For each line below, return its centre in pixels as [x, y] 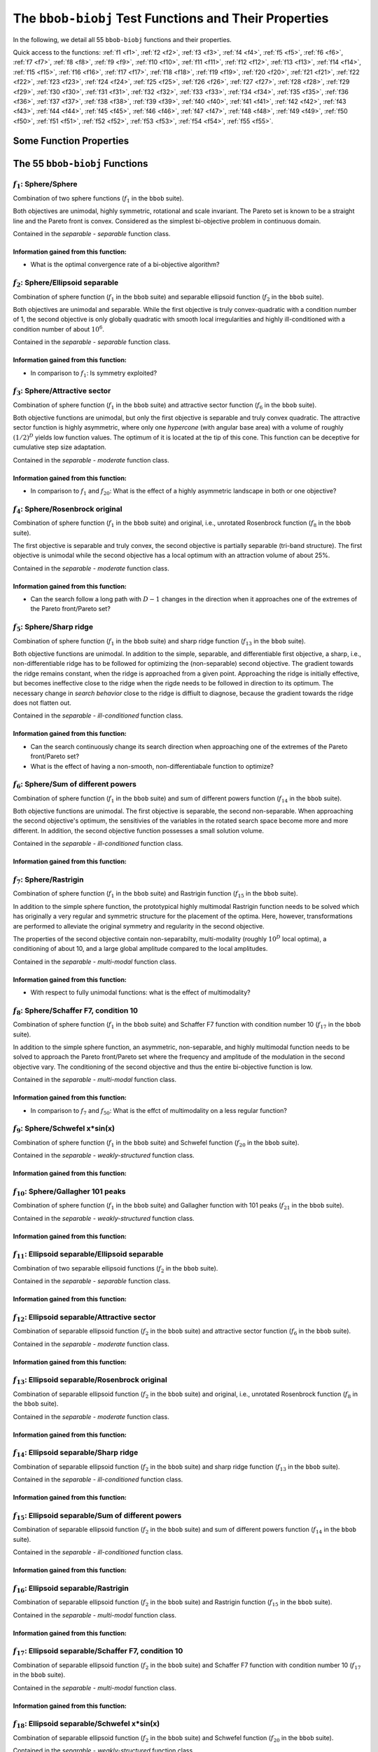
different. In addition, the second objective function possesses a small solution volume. [139, 830]
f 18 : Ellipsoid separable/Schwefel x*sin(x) [86, 1725]
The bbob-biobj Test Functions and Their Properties [171, 18]
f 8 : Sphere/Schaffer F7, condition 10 [76, 1011]
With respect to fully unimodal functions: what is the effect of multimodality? [141, 992]
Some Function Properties [71, 141]
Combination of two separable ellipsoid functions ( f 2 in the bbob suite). [115, 1269]
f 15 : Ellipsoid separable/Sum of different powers [97, 1516]
